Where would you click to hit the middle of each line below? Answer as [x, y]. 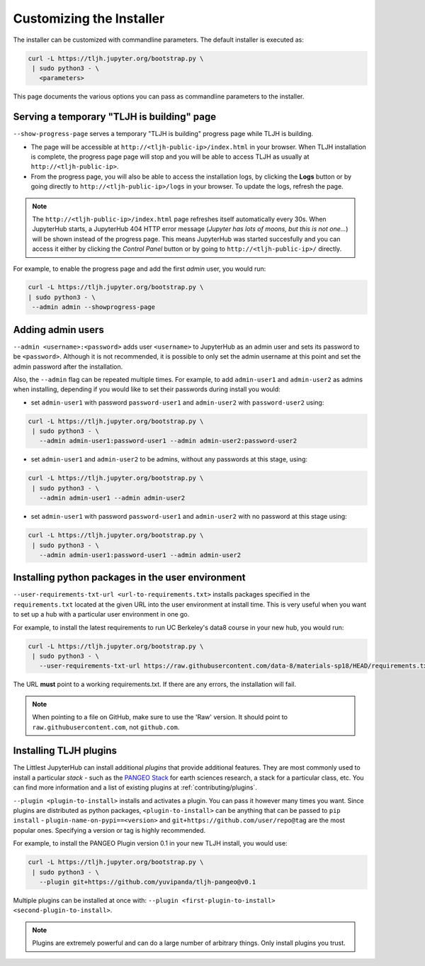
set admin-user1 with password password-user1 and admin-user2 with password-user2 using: [177, 402]
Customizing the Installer [89, 18]
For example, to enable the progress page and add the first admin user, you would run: [140, 269]
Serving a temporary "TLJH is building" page [114, 117]
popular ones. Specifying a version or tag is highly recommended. [109, 830]
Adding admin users [58, 330]
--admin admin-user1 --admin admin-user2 [112, 498]
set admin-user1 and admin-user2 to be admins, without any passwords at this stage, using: [169, 459]
